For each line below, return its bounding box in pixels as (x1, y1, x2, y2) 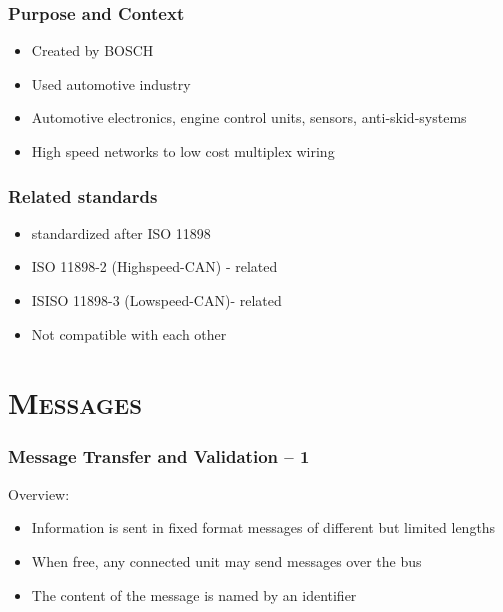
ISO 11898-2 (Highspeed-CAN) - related (31, 256, 278, 277)
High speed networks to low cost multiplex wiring (31, 141, 335, 161)
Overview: (8, 483, 70, 504)
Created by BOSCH (31, 40, 154, 61)
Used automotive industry (31, 73, 191, 94)
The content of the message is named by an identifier (31, 584, 357, 605)
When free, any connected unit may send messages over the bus (31, 550, 422, 571)
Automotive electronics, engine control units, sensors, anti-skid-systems (31, 107, 467, 128)
